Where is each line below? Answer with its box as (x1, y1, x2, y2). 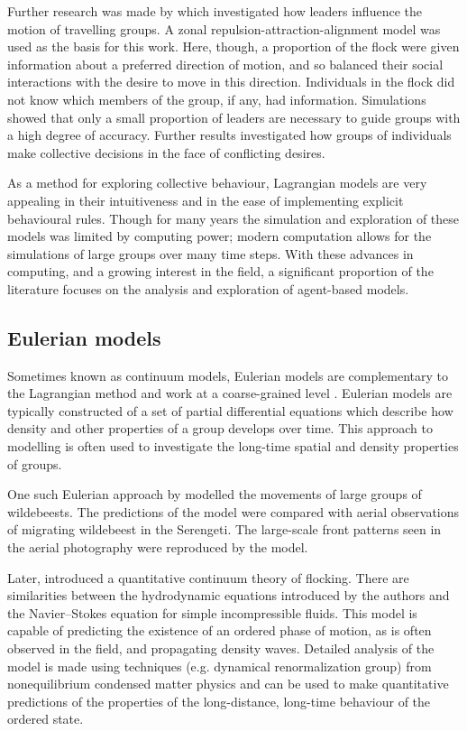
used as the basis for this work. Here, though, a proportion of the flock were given (7, 37, 460, 56)
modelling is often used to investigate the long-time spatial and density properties (7, 437, 459, 456)
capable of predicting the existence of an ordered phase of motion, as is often (7, 621, 432, 640)
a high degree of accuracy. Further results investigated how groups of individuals (7, 125, 452, 144)
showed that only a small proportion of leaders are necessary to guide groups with (7, 107, 461, 126)
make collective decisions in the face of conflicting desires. (7, 143, 325, 162)
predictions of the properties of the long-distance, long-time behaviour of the (7, 691, 431, 710)
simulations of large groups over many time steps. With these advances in (7, 244, 414, 263)
